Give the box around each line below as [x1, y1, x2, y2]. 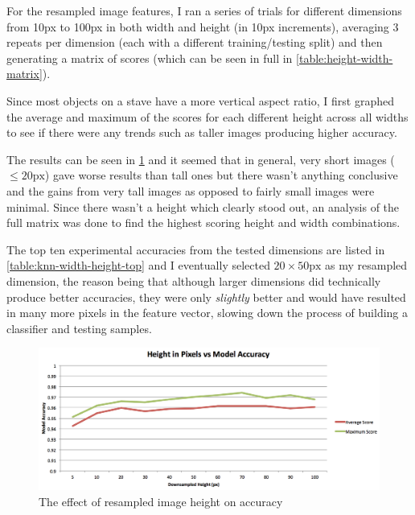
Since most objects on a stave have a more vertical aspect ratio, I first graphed [6, 92, 394, 109]
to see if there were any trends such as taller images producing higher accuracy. [6, 124, 397, 141]
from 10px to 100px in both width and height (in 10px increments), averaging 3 [6, 18, 399, 35]
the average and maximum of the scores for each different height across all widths [6, 108, 409, 125]
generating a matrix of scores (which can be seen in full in [6, 49, 293, 66]
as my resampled [325, 257, 408, 274]
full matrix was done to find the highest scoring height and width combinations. [6, 214, 401, 231]
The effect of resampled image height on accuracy [39, 492, 283, 509]
